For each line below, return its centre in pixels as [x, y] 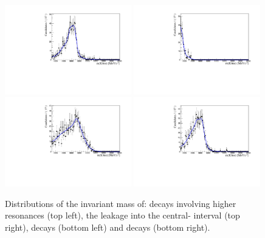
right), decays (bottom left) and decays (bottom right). [108, 227]
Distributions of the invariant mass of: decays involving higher [121, 203]
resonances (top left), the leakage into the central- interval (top [122, 215]
